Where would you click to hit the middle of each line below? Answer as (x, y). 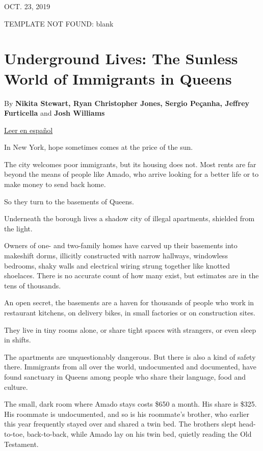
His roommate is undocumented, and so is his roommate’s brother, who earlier (127, 414)
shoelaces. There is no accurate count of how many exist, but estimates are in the (131, 275)
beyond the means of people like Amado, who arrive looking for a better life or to (131, 174)
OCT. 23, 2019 (27, 6)
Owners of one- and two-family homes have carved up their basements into (121, 245)
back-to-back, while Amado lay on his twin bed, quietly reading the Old (139, 433)
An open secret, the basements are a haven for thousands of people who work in (129, 302)
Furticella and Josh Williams (55, 113)
